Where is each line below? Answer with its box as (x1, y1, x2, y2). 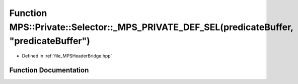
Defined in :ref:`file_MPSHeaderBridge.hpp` (22, 53, 112, 59)
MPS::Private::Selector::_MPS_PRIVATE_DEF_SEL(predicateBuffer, (9, 21, 293, 32)
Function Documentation (9, 65, 89, 74)
